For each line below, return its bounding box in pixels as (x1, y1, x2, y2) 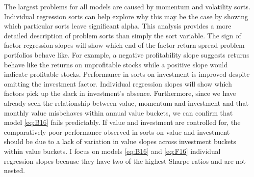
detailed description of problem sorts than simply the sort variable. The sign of (4, 30, 241, 40)
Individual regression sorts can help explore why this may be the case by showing (4, 11, 249, 21)
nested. (4, 165, 25, 176)
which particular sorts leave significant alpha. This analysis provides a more (4, 21, 231, 31)
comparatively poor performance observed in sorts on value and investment (4, 126, 230, 137)
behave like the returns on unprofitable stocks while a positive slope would (4, 59, 228, 69)
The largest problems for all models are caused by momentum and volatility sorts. (4, 1, 251, 11)
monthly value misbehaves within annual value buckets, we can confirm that (4, 107, 233, 118)
